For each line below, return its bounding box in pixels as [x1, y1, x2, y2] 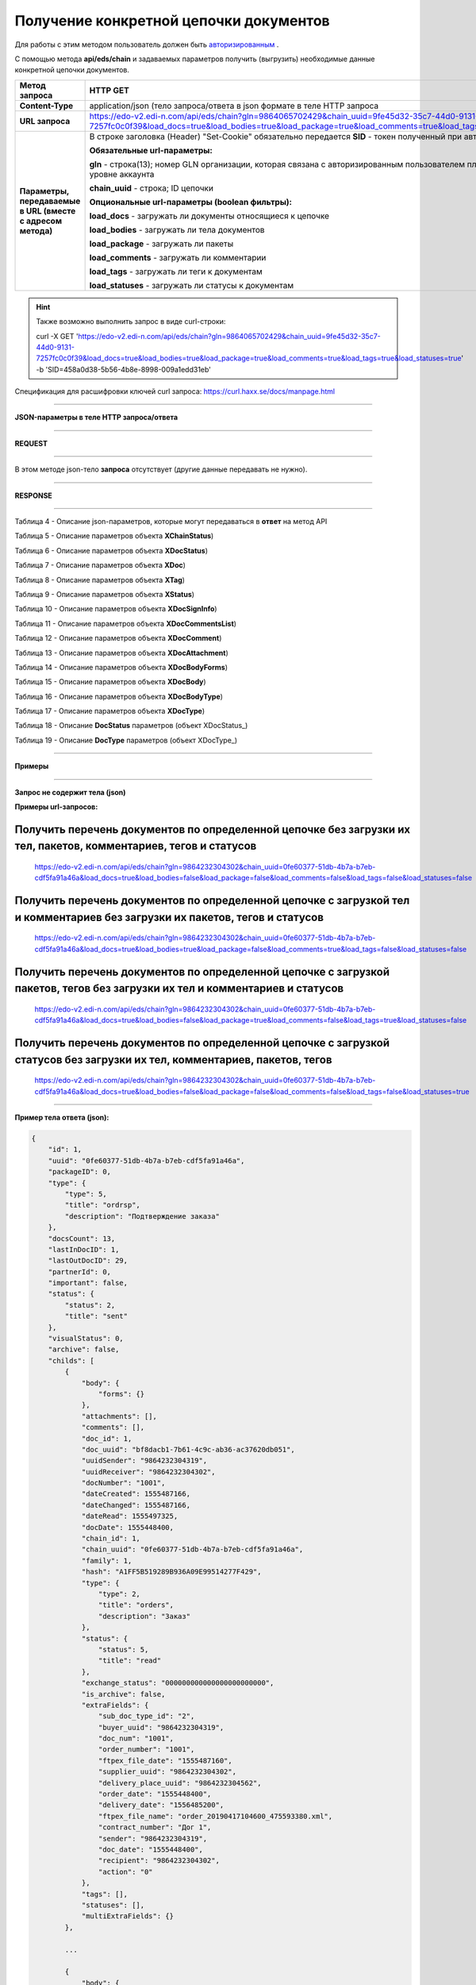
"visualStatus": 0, [48, 1334, 125, 1343]
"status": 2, [64, 1301, 116, 1309]
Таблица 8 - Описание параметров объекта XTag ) [14, 575, 186, 584]
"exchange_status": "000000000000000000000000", [81, 1679, 274, 1687]
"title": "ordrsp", [64, 1201, 140, 1210]
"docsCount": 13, [48, 1234, 116, 1243]
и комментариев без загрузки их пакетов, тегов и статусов [14, 910, 324, 924]
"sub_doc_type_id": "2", [98, 1712, 195, 1721]
